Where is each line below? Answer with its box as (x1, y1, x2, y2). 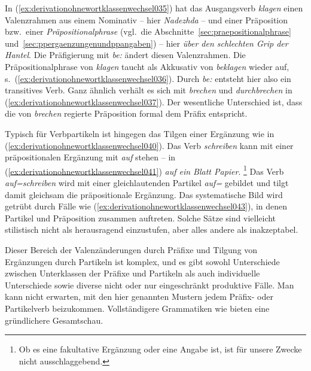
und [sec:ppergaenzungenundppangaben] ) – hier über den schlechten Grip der (5, 37, 288, 49)
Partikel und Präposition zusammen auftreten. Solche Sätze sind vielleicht (5, 211, 276, 224)
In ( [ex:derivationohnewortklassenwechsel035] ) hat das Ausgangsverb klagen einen (5, 2, 303, 14)
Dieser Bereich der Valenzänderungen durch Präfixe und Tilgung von (5, 243, 258, 256)
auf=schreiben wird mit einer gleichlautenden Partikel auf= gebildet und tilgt (5, 176, 289, 188)
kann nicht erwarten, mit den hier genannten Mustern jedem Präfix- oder (5, 290, 273, 303)
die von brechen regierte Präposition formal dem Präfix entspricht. (5, 107, 248, 120)
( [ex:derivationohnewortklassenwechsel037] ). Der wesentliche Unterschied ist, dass (5, 95, 303, 108)
